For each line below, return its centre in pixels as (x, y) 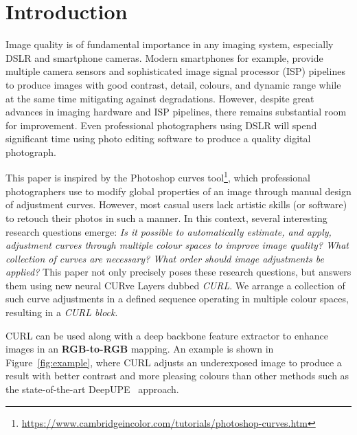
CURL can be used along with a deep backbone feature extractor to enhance (167, 335)
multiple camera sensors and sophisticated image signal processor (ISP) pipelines (175, 71)
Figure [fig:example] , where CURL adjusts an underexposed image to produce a (174, 362)
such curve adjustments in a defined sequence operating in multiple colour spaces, (177, 299)
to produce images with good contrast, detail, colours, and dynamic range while (173, 84)
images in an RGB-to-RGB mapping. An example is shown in (140, 349)
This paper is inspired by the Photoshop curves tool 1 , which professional (158, 177)
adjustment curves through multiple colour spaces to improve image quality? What (177, 245)
